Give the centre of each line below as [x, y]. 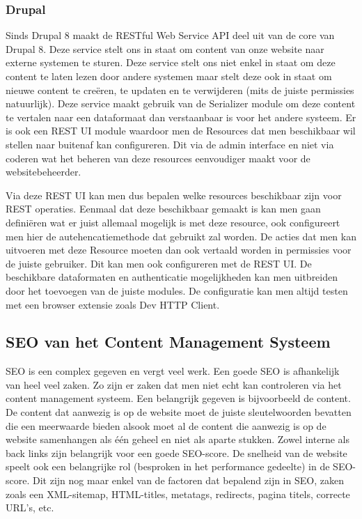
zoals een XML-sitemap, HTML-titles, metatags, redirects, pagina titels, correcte [178, 494]
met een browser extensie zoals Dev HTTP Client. [113, 304]
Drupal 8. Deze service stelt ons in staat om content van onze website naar [165, 48]
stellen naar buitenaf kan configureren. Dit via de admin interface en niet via [170, 144]
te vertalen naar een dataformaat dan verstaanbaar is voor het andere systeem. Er [181, 117]
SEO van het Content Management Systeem [168, 342]
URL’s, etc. [30, 508]
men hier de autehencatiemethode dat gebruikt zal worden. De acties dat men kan [181, 236]
